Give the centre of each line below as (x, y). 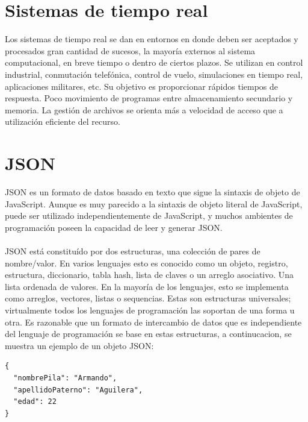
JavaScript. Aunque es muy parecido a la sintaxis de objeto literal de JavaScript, (154, 203)
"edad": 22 (35, 402)
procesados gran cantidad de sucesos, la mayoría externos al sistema (130, 50)
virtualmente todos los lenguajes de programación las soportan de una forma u (150, 310)
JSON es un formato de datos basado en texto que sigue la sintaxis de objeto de (152, 192)
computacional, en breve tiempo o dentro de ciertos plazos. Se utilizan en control (154, 62)
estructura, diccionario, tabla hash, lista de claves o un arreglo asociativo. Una (149, 275)
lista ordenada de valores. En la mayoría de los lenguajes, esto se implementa (147, 286)
